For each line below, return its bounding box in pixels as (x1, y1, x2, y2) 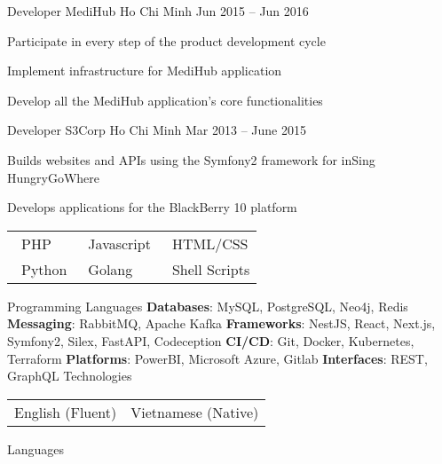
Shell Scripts (171, 258, 250, 279)
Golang (88, 258, 133, 279)
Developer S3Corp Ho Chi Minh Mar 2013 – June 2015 (7, 121, 306, 139)
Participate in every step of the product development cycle (7, 31, 326, 50)
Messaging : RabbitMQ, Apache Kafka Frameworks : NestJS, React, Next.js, (7, 314, 436, 333)
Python (20, 258, 67, 279)
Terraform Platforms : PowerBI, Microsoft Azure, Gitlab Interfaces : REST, (7, 349, 428, 367)
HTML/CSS (171, 232, 249, 254)
